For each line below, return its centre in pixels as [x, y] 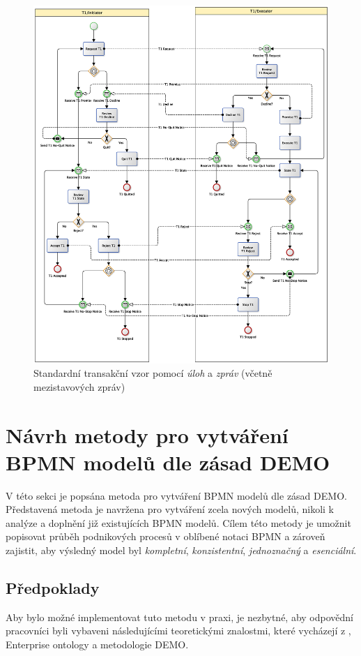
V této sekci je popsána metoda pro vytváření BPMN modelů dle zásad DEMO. [176, 495]
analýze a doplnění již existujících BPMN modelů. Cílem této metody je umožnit [178, 522]
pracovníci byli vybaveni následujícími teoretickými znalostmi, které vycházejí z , [178, 631]
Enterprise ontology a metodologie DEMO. [97, 644]
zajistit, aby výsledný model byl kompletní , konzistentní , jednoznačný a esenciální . [181, 550]
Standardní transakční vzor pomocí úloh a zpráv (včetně [153, 373]
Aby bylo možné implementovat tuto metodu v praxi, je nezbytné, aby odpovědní [179, 617]
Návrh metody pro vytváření [147, 434]
